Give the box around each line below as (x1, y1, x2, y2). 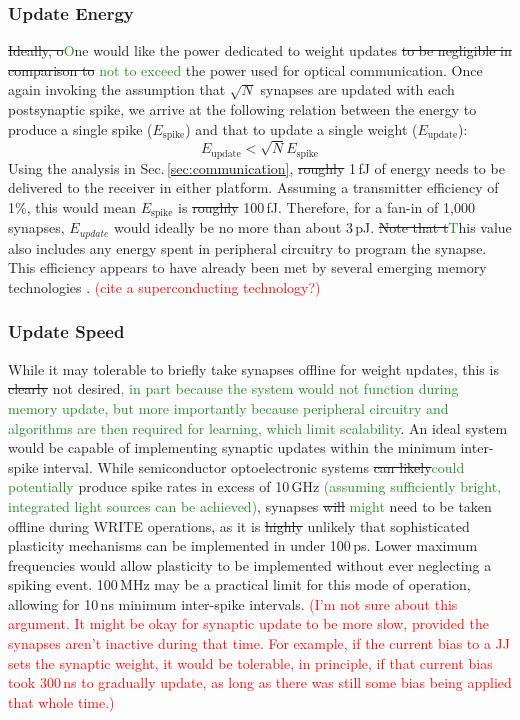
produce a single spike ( (8, 118, 153, 139)
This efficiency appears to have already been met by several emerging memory (8, 257, 487, 278)
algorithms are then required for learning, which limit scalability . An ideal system (8, 417, 508, 438)
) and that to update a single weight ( (185, 118, 418, 139)
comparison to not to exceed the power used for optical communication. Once (8, 59, 483, 80)
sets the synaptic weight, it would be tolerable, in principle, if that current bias (8, 652, 493, 673)
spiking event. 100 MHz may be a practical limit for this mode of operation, (8, 574, 471, 595)
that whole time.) (8, 691, 115, 712)
